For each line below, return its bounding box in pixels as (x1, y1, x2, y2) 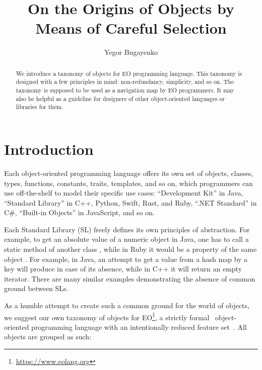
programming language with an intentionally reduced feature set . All (31, 321, 247, 332)
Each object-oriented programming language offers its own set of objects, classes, (4, 167, 253, 178)
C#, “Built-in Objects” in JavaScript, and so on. (4, 207, 155, 218)
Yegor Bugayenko (104, 47, 158, 57)
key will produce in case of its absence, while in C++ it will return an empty (4, 263, 242, 274)
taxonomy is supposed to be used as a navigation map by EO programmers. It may (16, 86, 235, 95)
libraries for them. (16, 103, 63, 111)
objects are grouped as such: (4, 331, 91, 342)
